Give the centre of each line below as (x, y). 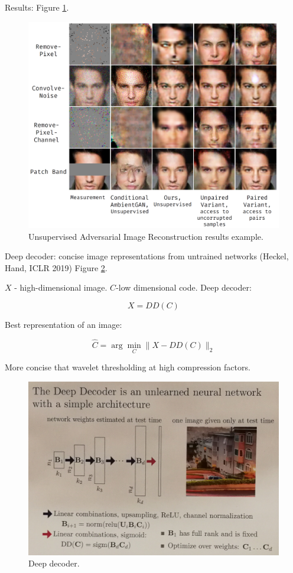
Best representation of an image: (64, 325)
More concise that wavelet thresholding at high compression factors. (128, 367)
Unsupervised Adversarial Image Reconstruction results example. (146, 236)
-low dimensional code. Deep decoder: (184, 287)
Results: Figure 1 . (37, 7)
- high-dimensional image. (61, 287)
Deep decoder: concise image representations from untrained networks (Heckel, (147, 256)
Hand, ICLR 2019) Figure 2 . (56, 267)
